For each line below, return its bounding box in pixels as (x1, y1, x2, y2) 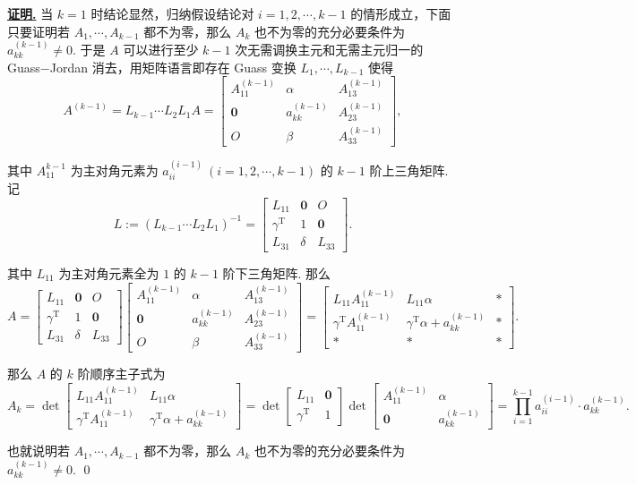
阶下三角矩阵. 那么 (222, 263, 331, 282)
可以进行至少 (123, 40, 199, 58)
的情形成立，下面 (350, 4, 451, 22)
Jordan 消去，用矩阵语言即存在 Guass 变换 (49, 57, 297, 76)
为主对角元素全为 (58, 263, 159, 282)
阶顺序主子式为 (77, 364, 166, 383)
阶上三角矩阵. (369, 160, 449, 179)
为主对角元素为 (70, 160, 159, 179)
